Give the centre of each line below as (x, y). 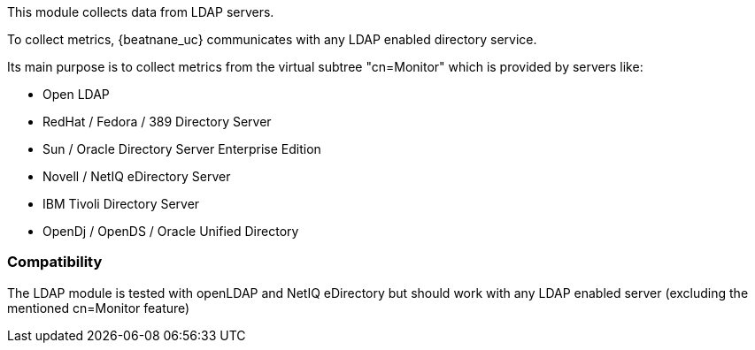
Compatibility (55, 262)
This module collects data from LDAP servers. (141, 12)
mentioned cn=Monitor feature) (99, 308)
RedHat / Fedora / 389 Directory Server (157, 122)
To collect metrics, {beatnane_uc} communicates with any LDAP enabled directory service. (272, 39)
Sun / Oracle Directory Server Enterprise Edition (182, 149)
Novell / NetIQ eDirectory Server (137, 176)
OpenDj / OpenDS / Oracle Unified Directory (171, 231)
